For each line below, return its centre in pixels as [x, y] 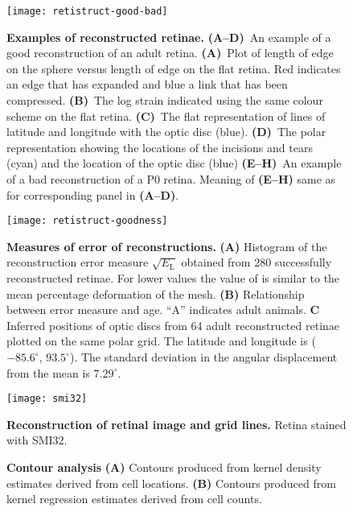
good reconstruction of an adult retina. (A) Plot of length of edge [170, 53]
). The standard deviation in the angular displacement [203, 357]
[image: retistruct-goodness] [87, 221]
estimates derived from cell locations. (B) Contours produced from [171, 483]
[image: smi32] [47, 399]
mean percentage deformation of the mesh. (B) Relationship [156, 293]
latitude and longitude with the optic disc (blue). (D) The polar [166, 132]
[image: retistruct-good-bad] [87, 11]
